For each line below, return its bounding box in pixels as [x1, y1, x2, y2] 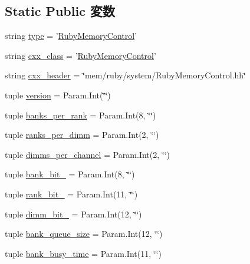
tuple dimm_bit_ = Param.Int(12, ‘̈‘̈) [5, 207, 142, 220]
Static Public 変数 [5, 2, 115, 20]
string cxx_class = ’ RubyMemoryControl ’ [5, 49, 156, 61]
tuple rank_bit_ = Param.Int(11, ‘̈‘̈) [5, 187, 138, 200]
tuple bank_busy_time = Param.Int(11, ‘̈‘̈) [5, 247, 162, 259]
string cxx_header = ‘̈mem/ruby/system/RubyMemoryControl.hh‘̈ [5, 69, 246, 81]
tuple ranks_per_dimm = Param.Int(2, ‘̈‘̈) [5, 128, 159, 141]
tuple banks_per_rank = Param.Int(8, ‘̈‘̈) [5, 108, 156, 121]
